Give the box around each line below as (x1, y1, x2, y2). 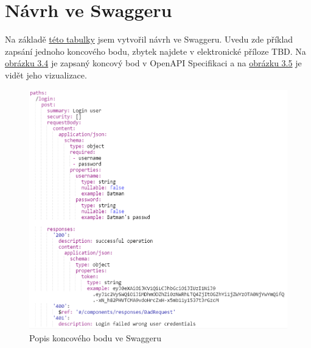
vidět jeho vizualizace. (5, 68, 87, 81)
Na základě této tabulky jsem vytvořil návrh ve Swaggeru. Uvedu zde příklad (5, 33, 293, 46)
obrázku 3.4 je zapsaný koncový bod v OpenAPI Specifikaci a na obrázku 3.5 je (5, 57, 302, 69)
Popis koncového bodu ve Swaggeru (29, 331, 161, 344)
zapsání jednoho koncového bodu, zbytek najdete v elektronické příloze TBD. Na (5, 44, 306, 57)
